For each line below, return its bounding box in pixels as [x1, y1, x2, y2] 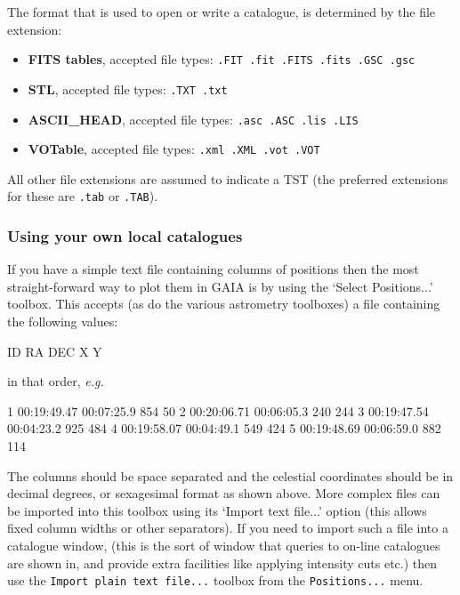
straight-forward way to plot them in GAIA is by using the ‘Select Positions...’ [7, 277, 433, 295]
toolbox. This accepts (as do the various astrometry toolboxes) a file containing [7, 294, 440, 313]
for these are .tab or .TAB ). [7, 187, 158, 205]
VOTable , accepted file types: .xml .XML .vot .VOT [28, 140, 320, 158]
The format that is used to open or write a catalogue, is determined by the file [7, 3, 436, 20]
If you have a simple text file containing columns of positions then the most [7, 260, 419, 278]
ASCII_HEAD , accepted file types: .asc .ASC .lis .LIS [28, 109, 359, 128]
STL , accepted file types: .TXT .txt [28, 79, 228, 98]
